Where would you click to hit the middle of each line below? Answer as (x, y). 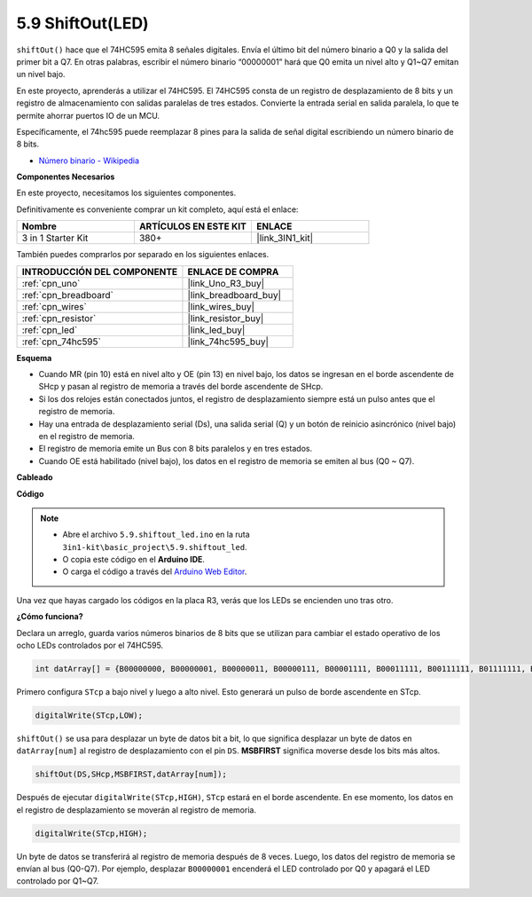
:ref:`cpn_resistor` (59, 318)
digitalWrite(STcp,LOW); (89, 716)
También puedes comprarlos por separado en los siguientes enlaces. (143, 255)
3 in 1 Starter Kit (55, 238)
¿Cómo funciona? (50, 617)
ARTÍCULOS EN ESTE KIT (193, 226)
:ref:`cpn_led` (50, 330)
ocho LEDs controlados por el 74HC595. (90, 645)
